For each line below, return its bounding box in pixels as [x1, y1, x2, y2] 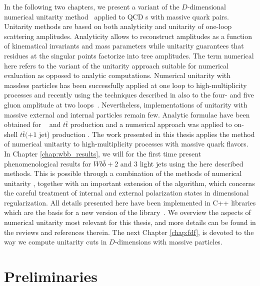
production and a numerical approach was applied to [70, 119, 232, 129]
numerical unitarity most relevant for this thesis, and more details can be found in [4, 217, 256, 227]
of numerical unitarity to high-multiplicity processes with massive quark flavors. [4, 138, 248, 149]
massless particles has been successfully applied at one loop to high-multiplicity [4, 79, 247, 90]
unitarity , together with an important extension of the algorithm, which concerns [4, 177, 255, 188]
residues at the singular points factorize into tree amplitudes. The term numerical [4, 50, 254, 60]
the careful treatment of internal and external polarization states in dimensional [4, 187, 249, 198]
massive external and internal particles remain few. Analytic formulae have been [4, 109, 250, 119]
